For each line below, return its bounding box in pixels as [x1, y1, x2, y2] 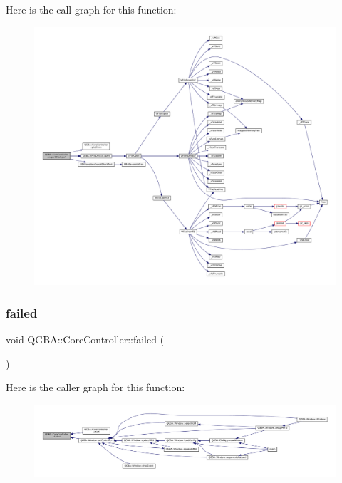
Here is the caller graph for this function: [6, 380, 185, 395]
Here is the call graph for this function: [6, 2, 177, 16]
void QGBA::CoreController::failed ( [6, 332, 165, 347]
